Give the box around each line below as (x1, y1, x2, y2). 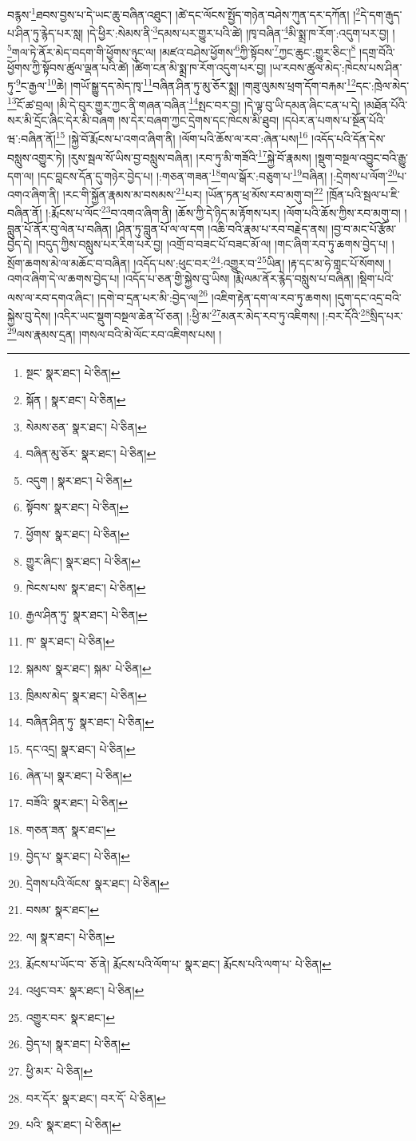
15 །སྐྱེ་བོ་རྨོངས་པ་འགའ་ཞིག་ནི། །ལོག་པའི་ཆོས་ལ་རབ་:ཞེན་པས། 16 (55, 128, 308, 147)
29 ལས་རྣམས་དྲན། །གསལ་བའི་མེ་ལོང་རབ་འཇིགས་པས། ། (7, 324, 222, 342)
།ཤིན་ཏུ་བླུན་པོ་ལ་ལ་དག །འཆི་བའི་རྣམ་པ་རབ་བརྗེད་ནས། (115, 220, 328, 237)
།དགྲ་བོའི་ (359, 43, 395, 60)
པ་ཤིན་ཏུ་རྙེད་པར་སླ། (7, 24, 84, 41)
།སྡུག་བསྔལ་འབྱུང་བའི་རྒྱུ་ (315, 149, 408, 165)
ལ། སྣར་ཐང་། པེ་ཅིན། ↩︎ (26, 928, 115, 944)
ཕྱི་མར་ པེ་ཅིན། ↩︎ (26, 1062, 93, 1079)
